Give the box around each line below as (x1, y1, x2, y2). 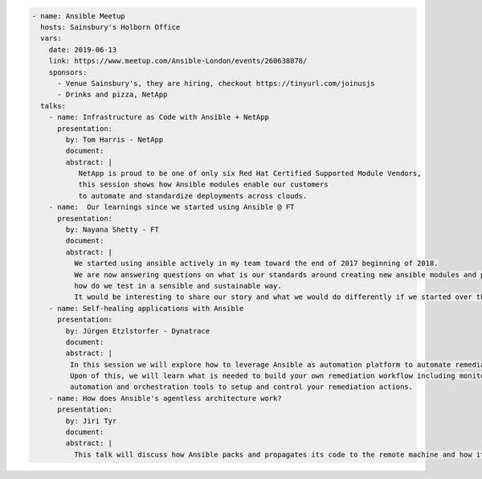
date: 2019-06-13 (48, 45, 117, 54)
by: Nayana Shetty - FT (65, 225, 160, 235)
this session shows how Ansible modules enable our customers (78, 180, 329, 189)
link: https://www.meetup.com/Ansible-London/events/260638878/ (48, 56, 308, 66)
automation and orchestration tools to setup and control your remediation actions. (69, 383, 414, 391)
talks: (40, 101, 67, 110)
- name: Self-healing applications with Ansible (48, 304, 244, 313)
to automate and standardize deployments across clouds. (78, 191, 308, 200)
